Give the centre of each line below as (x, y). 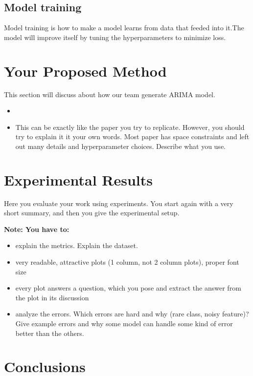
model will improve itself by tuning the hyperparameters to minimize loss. (115, 37)
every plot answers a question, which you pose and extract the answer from (128, 288)
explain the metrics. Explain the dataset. (77, 245)
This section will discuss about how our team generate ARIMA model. (110, 94)
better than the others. (50, 333)
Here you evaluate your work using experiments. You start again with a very (119, 203)
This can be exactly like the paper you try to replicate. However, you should (130, 127)
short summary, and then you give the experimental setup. (92, 213)
